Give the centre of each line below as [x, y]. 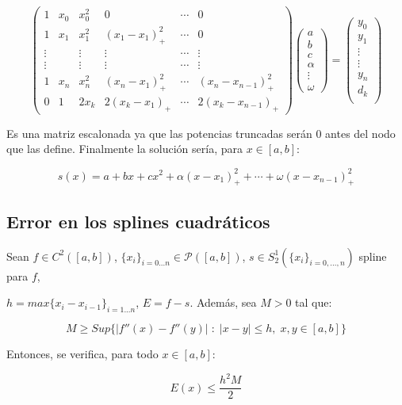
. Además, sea [223, 302]
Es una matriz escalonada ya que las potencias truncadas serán [159, 133]
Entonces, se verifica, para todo [82, 353]
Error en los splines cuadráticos [138, 221]
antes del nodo [360, 133]
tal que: [314, 302]
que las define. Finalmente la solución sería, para [125, 149]
